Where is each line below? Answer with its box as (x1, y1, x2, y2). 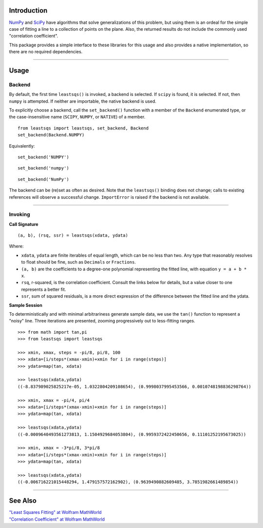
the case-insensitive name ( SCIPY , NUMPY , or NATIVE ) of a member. (9, 114, 146, 120)
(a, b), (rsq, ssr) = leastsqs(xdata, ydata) (18, 233, 129, 238)
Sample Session (9, 302, 42, 308)
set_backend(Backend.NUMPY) (18, 132, 85, 138)
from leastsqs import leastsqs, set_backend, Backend (18, 125, 149, 131)
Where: (9, 244, 24, 249)
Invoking (9, 211, 30, 218)
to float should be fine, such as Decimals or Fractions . (21, 259, 136, 265)
